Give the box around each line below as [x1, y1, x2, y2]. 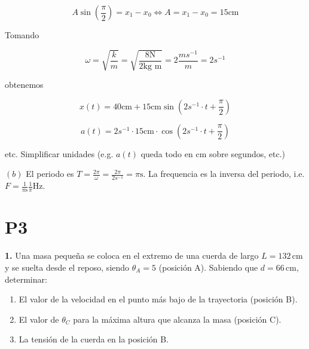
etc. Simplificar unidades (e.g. [5, 147, 114, 160]
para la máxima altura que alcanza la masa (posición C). [73, 313, 282, 325]
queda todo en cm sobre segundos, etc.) [140, 147, 285, 160]
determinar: [5, 273, 47, 285]
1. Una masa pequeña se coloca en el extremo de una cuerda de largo [5, 249, 259, 262]
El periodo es [26, 167, 74, 180]
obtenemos [5, 78, 44, 91]
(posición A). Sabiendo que [158, 261, 258, 274]
